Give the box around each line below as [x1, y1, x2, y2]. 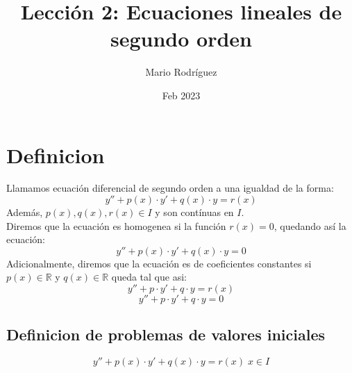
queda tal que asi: [111, 270, 187, 284]
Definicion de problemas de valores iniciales [6, 324, 326, 345]
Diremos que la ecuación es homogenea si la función [6, 218, 226, 233]
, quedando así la [274, 218, 346, 233]
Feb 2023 [162, 88, 201, 102]
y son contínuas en [155, 205, 234, 219]
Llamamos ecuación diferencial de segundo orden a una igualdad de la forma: [6, 181, 334, 195]
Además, [6, 205, 43, 219]
